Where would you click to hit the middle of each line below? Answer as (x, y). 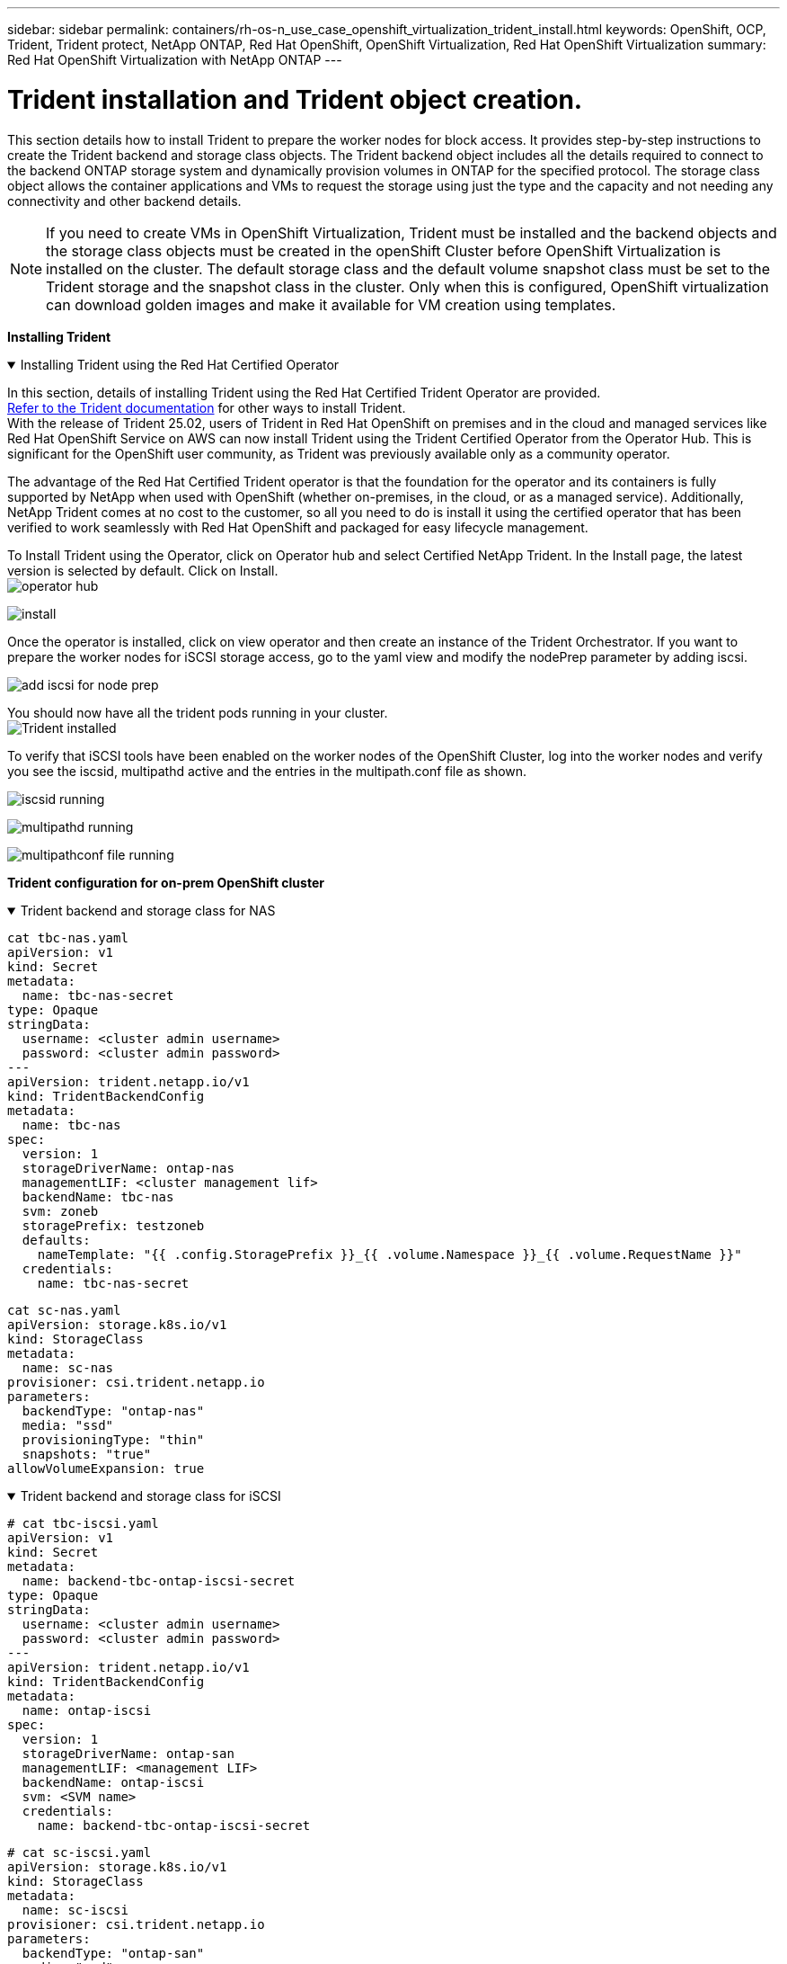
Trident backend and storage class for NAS (148, 910)
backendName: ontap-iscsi (113, 1782)
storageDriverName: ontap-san (128, 1753)
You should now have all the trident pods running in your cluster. (198, 712)
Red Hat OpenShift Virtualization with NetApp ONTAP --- (175, 60)
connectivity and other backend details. (124, 201)
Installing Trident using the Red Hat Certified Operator (180, 364)
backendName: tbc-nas (98, 1196)
